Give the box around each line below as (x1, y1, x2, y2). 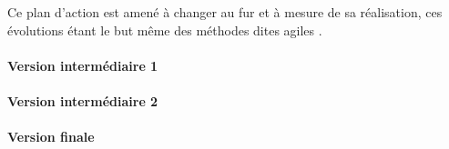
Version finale (7, 127, 95, 146)
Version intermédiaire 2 (7, 91, 158, 110)
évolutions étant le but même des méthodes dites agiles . (7, 20, 322, 39)
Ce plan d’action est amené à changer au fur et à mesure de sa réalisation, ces (7, 3, 443, 21)
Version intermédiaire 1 (7, 55, 158, 74)
